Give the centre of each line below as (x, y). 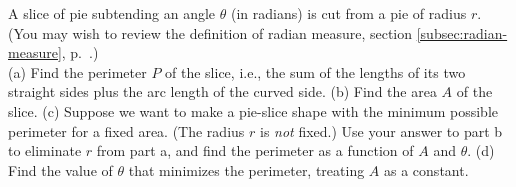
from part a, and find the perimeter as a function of (255, 150)
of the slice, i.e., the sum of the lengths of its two (315, 71)
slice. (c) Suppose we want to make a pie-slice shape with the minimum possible (253, 110)
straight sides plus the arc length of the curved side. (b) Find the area (222, 91)
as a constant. (426, 169)
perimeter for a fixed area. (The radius (126, 130)
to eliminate (45, 150)
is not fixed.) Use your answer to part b (381, 130)
